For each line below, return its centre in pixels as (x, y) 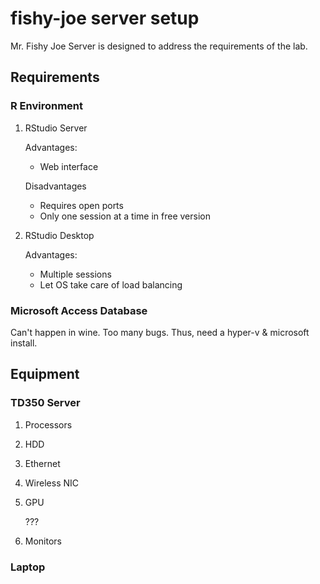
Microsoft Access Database (79, 310)
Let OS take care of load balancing (111, 284)
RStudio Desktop (59, 235)
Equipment (45, 374)
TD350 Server (45, 403)
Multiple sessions (75, 274)
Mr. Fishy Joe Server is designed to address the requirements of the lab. (159, 46)
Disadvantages (55, 186)
